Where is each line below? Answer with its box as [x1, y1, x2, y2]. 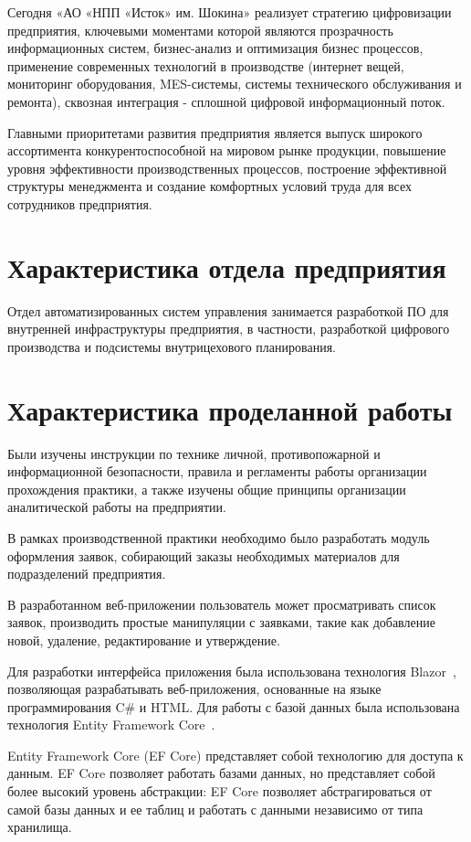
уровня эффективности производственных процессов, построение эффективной [7, 158, 447, 177]
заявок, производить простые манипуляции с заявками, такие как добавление [7, 613, 435, 632]
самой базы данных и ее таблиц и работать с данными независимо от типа [7, 799, 424, 818]
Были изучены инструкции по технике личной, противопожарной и [7, 443, 381, 463]
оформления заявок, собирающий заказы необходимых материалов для [7, 546, 400, 565]
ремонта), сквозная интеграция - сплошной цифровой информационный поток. [7, 91, 445, 111]
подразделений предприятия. [7, 564, 166, 583]
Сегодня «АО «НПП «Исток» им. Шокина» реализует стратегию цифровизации [7, 3, 452, 21]
